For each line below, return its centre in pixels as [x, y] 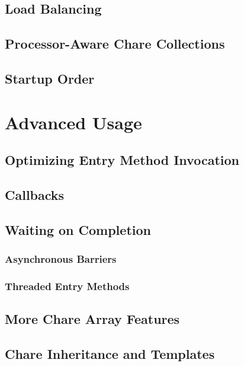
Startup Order [50, 78]
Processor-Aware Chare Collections [115, 44]
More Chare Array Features [92, 319]
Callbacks [35, 194]
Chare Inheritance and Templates [110, 353]
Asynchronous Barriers [61, 258]
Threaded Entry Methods [67, 286]
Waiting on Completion [78, 229]
